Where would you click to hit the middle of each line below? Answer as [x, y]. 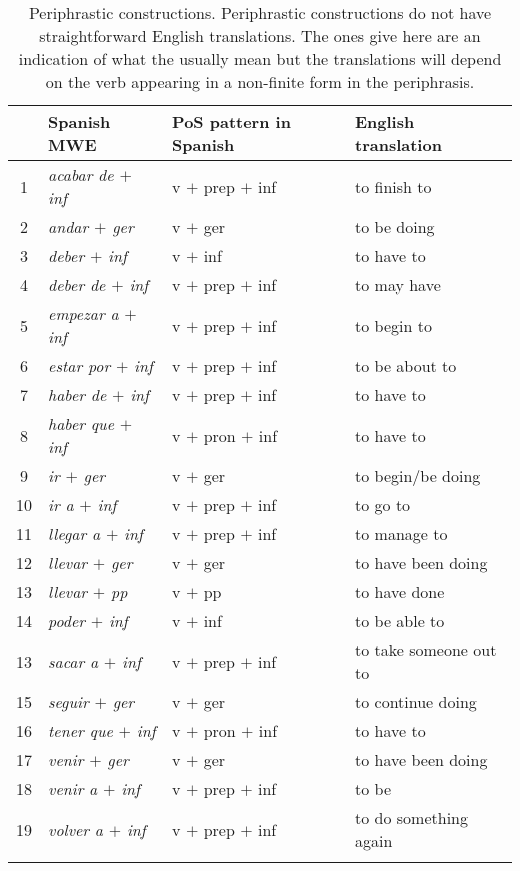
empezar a [83, 313]
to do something [411, 817]
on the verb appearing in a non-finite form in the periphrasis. [260, 81]
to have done [400, 591]
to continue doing [416, 701]
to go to [383, 504]
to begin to [393, 325]
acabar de [81, 174]
